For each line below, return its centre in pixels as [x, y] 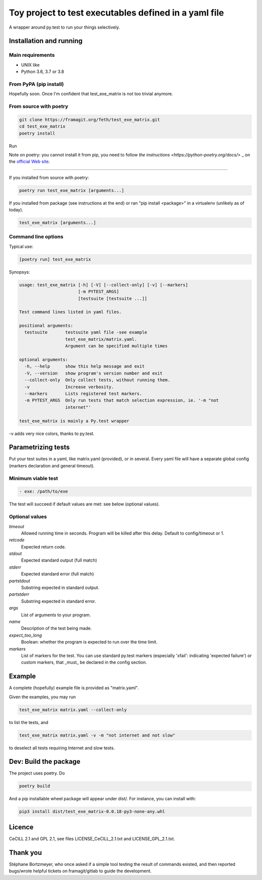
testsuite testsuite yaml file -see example [86, 332]
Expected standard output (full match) [59, 560]
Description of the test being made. [57, 628]
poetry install [37, 133]
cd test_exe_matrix [42, 127]
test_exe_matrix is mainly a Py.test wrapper [74, 421]
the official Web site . [30, 162]
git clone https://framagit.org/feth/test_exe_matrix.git [90, 120]
